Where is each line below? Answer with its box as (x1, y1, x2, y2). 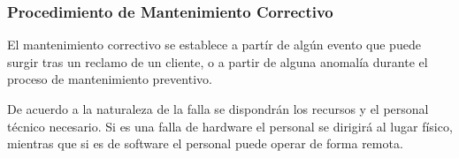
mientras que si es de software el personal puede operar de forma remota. (7, 134, 403, 153)
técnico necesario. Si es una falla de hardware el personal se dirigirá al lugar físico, (7, 117, 453, 135)
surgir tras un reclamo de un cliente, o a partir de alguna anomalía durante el (7, 52, 428, 71)
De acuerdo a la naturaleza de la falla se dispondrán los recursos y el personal (7, 100, 429, 117)
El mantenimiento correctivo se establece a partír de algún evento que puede (7, 35, 421, 54)
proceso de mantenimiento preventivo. (7, 70, 212, 88)
